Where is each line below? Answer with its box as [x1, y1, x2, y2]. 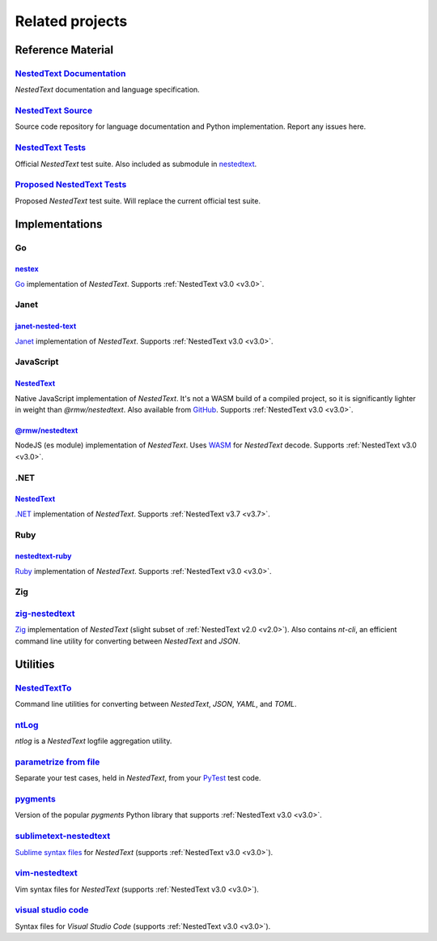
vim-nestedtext [15, 867, 78, 879]
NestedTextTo [15, 682, 72, 693]
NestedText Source [15, 105, 93, 117]
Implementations [15, 217, 103, 231]
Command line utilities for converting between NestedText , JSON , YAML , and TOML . [15, 699, 297, 708]
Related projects [15, 12, 128, 30]
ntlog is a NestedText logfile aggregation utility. [15, 736, 172, 746]
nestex [15, 264, 40, 274]
